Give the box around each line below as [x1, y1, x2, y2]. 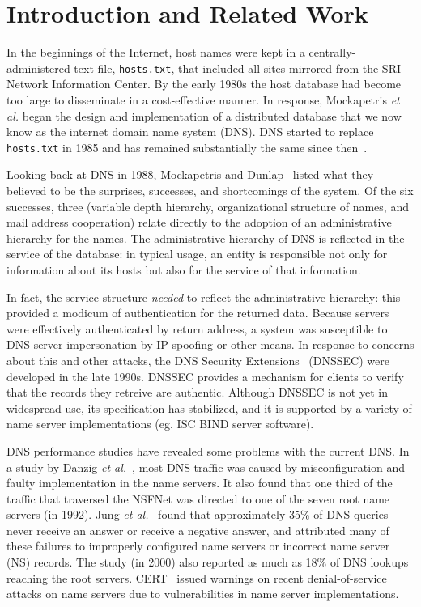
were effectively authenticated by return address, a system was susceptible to [6, 320, 388, 337]
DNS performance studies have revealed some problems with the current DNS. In [6, 442, 410, 459]
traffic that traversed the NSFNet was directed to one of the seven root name [6, 490, 390, 507]
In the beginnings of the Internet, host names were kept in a [6, 44, 305, 61]
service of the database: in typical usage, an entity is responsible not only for [6, 245, 388, 262]
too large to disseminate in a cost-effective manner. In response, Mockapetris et [6, 91, 400, 108]
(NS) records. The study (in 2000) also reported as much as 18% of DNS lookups [6, 554, 409, 571]
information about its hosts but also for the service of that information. [6, 261, 361, 278]
